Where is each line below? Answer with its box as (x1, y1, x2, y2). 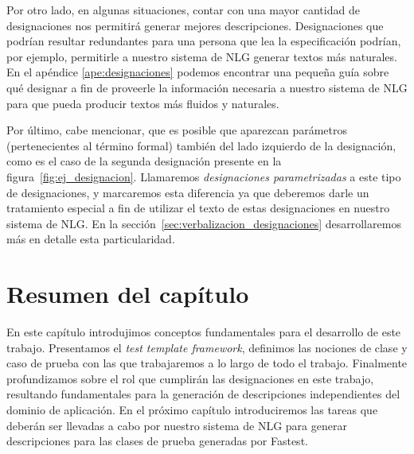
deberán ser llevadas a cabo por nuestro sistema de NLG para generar (6, 417, 347, 433)
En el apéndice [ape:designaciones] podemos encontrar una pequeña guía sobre (6, 64, 389, 80)
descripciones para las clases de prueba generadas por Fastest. (6, 433, 308, 449)
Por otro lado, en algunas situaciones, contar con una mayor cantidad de (6, 2, 360, 17)
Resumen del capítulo (6, 277, 249, 310)
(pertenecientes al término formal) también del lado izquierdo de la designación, (6, 137, 396, 153)
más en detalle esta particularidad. (6, 231, 175, 247)
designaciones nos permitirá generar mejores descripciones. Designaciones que (6, 17, 384, 33)
